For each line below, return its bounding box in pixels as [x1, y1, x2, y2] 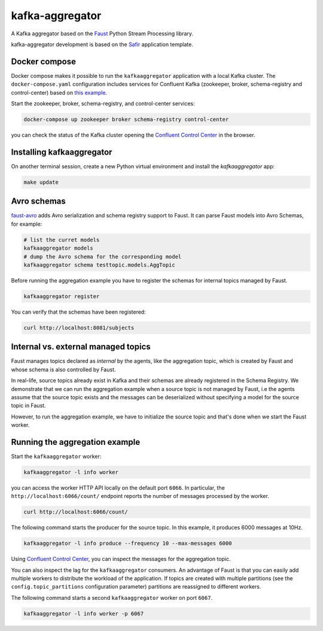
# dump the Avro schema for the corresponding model [23, 253, 182, 260]
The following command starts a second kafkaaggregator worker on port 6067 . [11, 594, 212, 601]
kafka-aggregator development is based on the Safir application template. [11, 41, 194, 48]
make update [23, 178, 59, 186]
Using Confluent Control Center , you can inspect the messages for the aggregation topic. [11, 556, 231, 563]
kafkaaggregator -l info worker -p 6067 [23, 610, 144, 617]
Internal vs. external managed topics [11, 342, 151, 352]
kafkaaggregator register [23, 293, 100, 299]
